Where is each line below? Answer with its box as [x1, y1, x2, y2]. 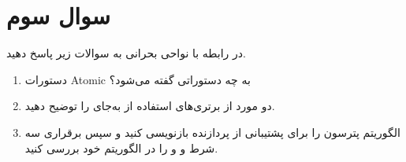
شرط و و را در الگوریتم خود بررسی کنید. [24, 139, 218, 156]
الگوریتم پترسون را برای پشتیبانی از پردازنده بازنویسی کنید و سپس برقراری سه [24, 123, 400, 140]
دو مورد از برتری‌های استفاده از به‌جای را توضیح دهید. [24, 98, 275, 114]
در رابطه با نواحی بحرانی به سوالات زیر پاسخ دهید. [6, 45, 246, 61]
